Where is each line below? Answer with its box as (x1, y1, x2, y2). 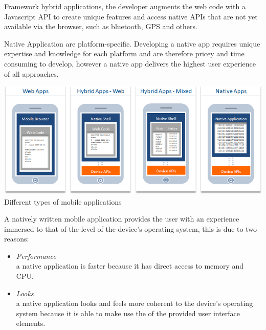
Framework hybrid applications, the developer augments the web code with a (4, 1, 246, 11)
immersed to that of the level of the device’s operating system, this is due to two (4, 223, 257, 234)
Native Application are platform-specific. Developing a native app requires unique (4, 38, 260, 49)
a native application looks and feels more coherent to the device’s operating (16, 298, 253, 309)
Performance (16, 250, 56, 261)
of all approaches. (4, 68, 59, 79)
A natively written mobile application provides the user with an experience (4, 213, 239, 224)
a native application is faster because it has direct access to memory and (16, 260, 244, 271)
